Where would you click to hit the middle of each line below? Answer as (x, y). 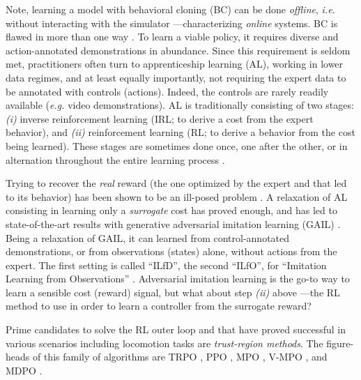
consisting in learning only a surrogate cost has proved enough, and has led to (171, 210)
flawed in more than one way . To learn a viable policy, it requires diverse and (172, 37)
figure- (340, 343)
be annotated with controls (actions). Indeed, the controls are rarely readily (167, 91)
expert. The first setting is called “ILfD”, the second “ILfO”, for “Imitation (166, 265)
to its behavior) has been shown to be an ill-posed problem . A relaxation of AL (177, 196)
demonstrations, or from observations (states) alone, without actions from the (171, 251)
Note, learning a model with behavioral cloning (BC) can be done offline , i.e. (170, 9)
